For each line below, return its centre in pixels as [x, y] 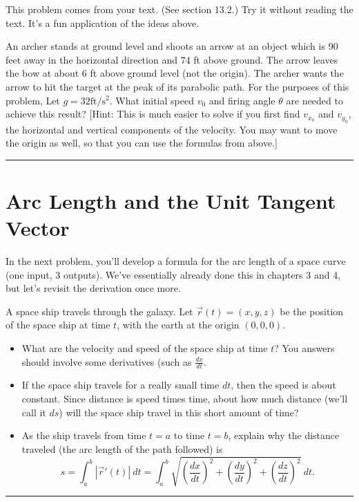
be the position [312, 311]
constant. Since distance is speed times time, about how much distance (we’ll [185, 399]
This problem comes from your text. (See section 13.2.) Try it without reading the [179, 9]
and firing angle [242, 100]
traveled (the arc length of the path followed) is [122, 448]
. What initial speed [152, 100]
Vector [38, 228]
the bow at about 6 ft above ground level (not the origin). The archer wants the [175, 73]
